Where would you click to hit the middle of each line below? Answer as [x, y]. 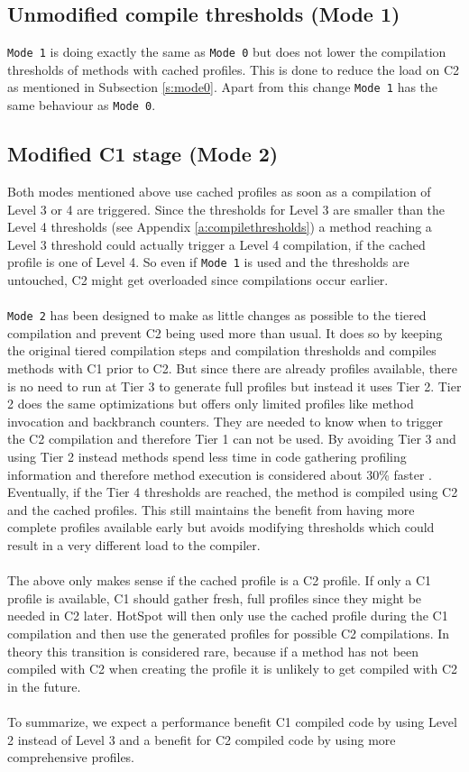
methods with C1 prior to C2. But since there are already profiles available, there [232, 368]
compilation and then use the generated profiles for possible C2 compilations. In [229, 633]
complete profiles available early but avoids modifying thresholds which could [221, 527]
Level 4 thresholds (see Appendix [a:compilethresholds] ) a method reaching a [220, 227]
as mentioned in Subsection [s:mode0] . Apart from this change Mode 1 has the [223, 87]
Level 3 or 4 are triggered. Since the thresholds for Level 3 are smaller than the [226, 209]
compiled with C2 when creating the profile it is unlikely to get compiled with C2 [233, 669]
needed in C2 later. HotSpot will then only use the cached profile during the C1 [228, 616]
